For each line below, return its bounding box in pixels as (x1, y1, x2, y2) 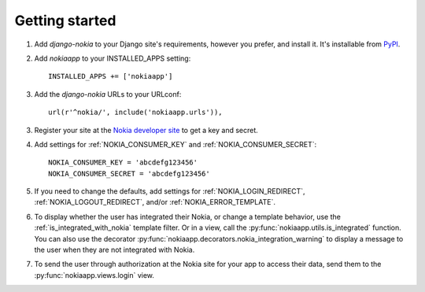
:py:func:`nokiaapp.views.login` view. (34, 270, 155, 279)
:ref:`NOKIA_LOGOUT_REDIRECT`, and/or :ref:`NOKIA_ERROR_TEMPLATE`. (34, 198, 275, 207)
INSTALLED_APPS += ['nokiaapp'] (48, 72, 173, 81)
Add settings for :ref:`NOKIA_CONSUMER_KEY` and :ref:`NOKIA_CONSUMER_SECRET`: (34, 139, 317, 149)
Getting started (14, 12, 116, 29)
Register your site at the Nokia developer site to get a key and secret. (34, 125, 259, 135)
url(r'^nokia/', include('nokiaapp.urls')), (48, 108, 224, 117)
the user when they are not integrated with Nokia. (34, 245, 195, 255)
